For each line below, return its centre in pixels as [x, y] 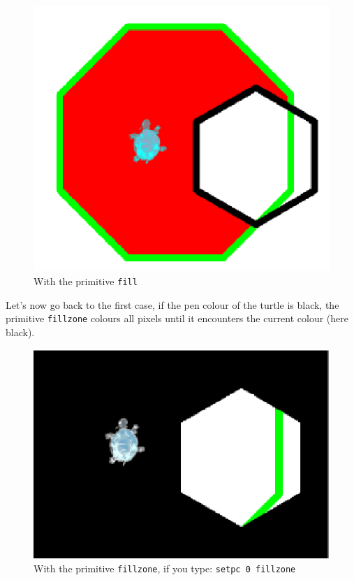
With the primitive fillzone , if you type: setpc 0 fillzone [165, 568]
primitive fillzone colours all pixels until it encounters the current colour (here [177, 318]
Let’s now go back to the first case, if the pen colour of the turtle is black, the [172, 304]
